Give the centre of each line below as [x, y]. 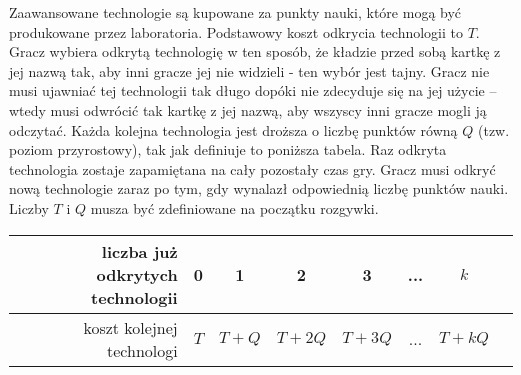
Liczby [29, 207]
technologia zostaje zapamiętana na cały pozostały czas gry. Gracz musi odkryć [252, 168]
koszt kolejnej [130, 327]
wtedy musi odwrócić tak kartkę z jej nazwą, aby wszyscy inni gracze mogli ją [248, 109]
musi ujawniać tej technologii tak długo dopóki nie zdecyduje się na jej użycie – [253, 90]
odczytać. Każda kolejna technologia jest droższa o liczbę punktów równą [233, 129]
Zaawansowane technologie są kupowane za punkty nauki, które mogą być [235, 12]
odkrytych [137, 274]
